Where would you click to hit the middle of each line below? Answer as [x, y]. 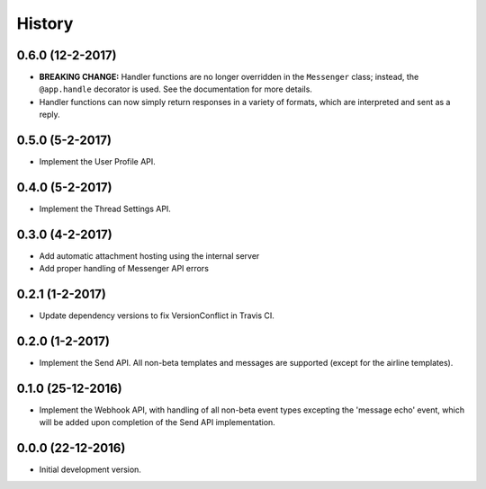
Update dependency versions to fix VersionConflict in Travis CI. [157, 316]
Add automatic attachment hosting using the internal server [149, 255]
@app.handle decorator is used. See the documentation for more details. [175, 89]
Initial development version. [90, 470]
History [45, 23]
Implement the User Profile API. [98, 162]
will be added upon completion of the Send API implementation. [157, 422]
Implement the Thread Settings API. [105, 209]
